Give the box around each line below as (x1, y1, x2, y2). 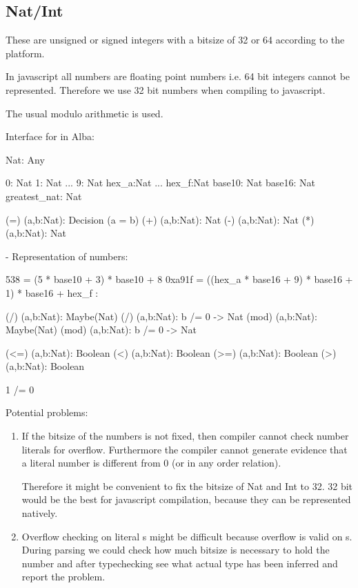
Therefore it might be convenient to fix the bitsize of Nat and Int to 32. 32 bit (21, 478, 353, 493)
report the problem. (21, 569, 106, 584)
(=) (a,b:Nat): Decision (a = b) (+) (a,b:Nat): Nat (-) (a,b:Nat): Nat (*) (6, 212, 315, 226)
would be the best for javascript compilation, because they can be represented (21, 492, 351, 507)
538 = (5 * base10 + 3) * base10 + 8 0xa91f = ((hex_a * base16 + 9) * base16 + (6, 272, 353, 286)
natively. (21, 506, 58, 520)
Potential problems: (6, 405, 88, 420)
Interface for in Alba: (6, 129, 95, 144)
